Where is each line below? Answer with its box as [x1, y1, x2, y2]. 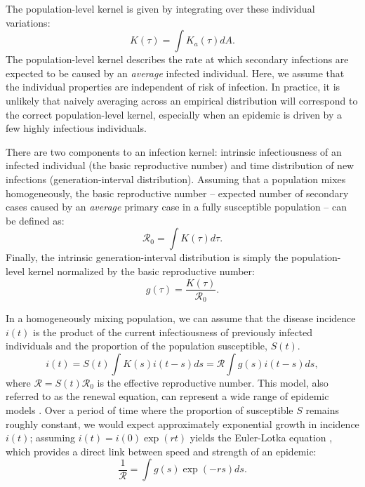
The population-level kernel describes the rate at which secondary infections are [6, 52, 349, 67]
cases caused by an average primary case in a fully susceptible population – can [6, 199, 347, 214]
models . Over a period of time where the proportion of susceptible [6, 402, 293, 417]
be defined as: [6, 213, 65, 227]
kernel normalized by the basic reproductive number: [27, 263, 255, 278]
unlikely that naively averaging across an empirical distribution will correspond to [6, 93, 358, 107]
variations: [6, 15, 51, 29]
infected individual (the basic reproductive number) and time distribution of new [6, 158, 354, 173]
